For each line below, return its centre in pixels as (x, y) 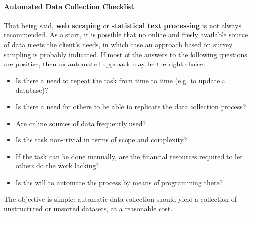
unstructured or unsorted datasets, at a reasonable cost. (88, 209)
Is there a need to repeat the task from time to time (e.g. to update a (120, 80)
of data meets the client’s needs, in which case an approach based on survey (118, 44)
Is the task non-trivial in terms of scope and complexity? (101, 140)
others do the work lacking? (57, 166)
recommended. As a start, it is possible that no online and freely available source (126, 35)
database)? (32, 90)
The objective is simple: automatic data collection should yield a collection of (121, 199)
